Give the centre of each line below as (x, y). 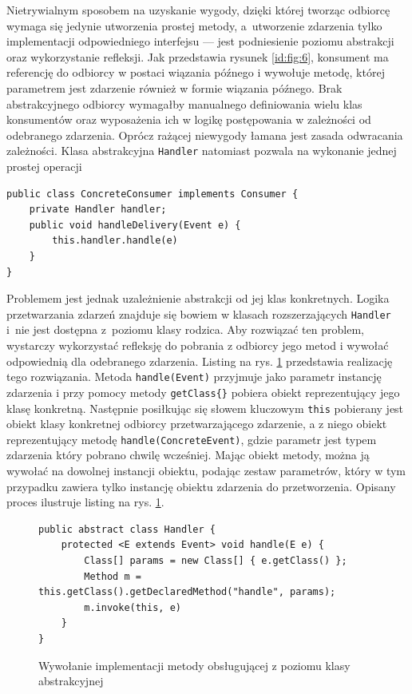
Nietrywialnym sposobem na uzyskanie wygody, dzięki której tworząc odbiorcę (198, 10)
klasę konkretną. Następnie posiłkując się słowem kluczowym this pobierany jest (205, 408)
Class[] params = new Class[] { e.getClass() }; (216, 560)
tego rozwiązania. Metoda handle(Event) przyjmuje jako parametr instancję (194, 377)
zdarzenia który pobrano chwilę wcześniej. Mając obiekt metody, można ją (188, 455)
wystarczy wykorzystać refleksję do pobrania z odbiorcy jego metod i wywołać (198, 345)
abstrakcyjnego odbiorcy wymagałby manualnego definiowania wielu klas (184, 103)
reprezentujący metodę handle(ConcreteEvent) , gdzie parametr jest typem (192, 439)
